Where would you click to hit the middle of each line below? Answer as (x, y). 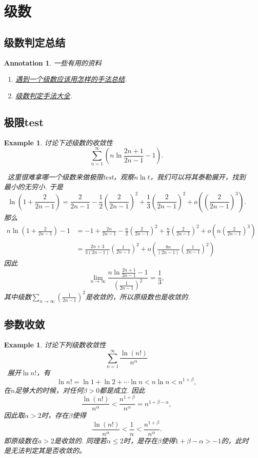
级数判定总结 (35, 42)
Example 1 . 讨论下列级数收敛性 (55, 345)
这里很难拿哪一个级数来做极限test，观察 (71, 177)
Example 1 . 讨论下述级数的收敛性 (59, 142)
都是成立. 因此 (122, 390)
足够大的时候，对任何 (49, 390)
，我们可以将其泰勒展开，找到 (198, 177)
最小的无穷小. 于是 (34, 187)
